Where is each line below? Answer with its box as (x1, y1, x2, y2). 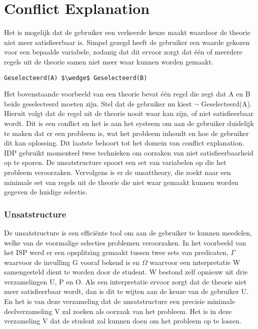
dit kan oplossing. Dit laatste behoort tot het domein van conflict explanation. (4, 137, 244, 148)
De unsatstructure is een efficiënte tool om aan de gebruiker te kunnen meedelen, (4, 227, 252, 237)
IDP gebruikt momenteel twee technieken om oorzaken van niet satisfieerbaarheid (4, 147, 253, 157)
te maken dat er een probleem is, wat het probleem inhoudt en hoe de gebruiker (4, 127, 249, 138)
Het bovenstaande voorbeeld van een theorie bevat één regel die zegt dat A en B (4, 88, 250, 99)
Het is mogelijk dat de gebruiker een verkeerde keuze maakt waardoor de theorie (4, 27, 250, 37)
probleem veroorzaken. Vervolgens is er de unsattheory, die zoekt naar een (4, 166, 231, 177)
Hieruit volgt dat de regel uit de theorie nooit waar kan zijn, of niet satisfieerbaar (4, 108, 253, 118)
